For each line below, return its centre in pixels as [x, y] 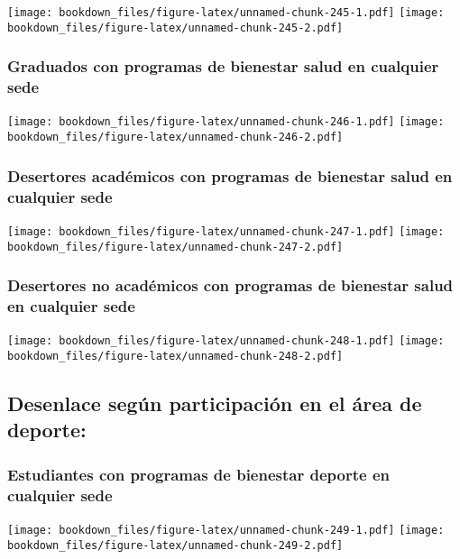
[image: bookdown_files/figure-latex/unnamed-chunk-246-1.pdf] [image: [226, 122]
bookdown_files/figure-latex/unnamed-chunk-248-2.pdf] [175, 357]
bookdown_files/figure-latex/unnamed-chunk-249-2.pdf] [175, 545]
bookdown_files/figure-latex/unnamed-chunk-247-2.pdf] [175, 247]
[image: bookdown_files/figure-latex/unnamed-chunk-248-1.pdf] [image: [226, 341]
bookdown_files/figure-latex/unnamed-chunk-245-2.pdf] [175, 27]
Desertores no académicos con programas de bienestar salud [230, 285]
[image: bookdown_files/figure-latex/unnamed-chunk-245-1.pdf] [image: [226, 13]
